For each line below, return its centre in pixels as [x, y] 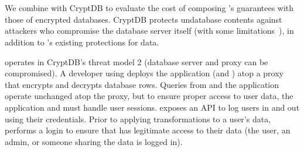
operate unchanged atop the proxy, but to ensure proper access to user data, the [149, 96]
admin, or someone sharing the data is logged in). [94, 141]
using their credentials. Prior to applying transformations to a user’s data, [138, 119]
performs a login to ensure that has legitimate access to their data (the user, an [148, 130]
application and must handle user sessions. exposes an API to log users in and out [152, 107]
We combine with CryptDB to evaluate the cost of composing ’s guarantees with [149, 8]
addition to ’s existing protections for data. [82, 42]
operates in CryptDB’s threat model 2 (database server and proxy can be [136, 61]
